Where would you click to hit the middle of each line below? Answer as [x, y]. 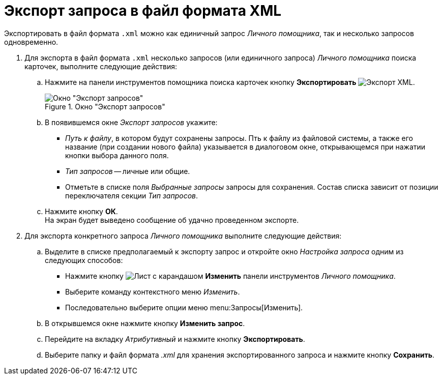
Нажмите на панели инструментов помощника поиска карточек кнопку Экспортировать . [230, 82]
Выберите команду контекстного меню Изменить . [153, 291]
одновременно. [31, 42]
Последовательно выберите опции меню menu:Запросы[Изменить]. [184, 307]
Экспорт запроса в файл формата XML [143, 11]
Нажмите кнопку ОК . [81, 211]
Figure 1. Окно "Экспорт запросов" [105, 106]
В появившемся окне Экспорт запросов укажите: [131, 122]
